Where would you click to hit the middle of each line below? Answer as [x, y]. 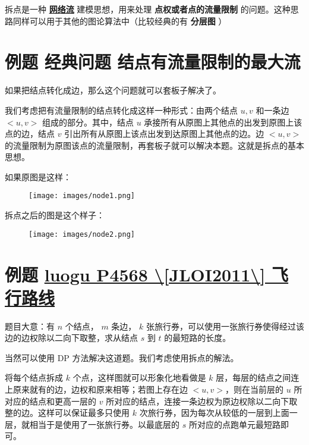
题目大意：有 [30, 326]
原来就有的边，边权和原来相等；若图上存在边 [100, 389]
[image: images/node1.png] [82, 196]
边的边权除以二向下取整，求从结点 [71, 338]
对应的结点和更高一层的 [51, 401]
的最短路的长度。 [198, 338]
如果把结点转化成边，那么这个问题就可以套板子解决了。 [113, 90]
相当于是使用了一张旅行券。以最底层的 [104, 424]
